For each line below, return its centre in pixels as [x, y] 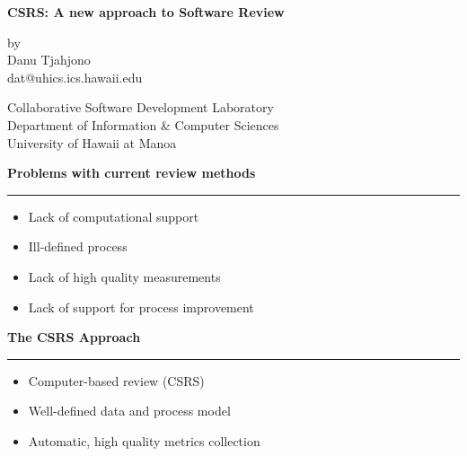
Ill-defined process [78, 246]
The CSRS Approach [74, 337]
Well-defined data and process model [129, 411]
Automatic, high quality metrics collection [144, 440]
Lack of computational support [114, 216]
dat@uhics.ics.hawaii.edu [75, 77]
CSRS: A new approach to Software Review [146, 12]
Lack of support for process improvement [141, 307]
